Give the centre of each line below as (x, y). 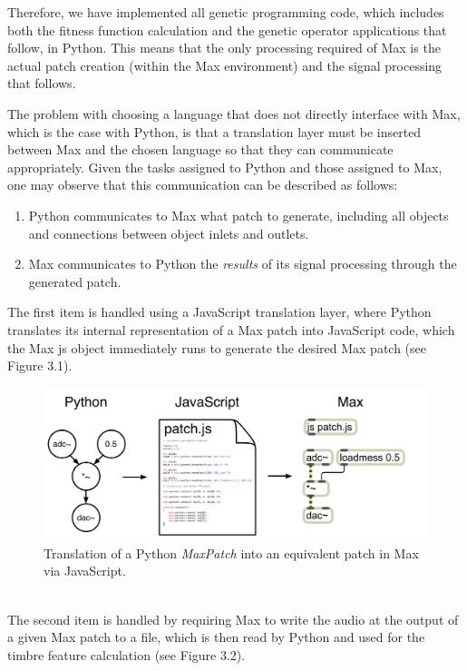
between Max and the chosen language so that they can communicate (200, 149)
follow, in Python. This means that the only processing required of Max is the (224, 48)
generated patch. (75, 281)
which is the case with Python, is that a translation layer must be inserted (214, 131)
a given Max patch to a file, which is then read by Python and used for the (216, 637)
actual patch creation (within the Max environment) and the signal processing (225, 65)
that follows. (42, 83)
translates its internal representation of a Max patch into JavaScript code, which (231, 329)
